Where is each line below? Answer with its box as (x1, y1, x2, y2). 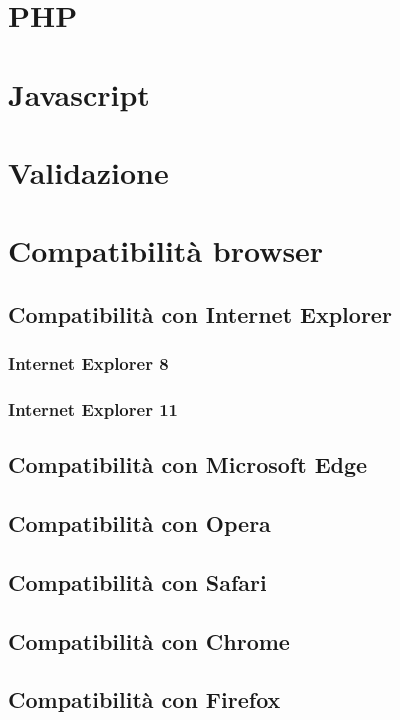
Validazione (8, 151, 169, 192)
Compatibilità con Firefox (8, 684, 281, 715)
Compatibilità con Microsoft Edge (8, 449, 368, 480)
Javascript (8, 73, 150, 114)
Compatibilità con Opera (8, 508, 271, 539)
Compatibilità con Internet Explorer (8, 298, 392, 329)
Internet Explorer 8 (8, 351, 169, 376)
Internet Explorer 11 (8, 397, 178, 422)
